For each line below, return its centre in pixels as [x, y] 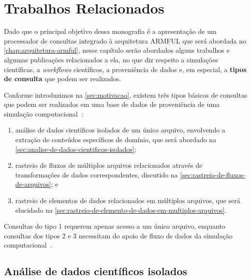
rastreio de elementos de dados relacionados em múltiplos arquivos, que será [128, 200]
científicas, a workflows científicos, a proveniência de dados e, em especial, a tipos [125, 69]
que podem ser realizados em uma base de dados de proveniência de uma [112, 104]
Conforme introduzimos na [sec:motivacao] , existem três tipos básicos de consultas [126, 95]
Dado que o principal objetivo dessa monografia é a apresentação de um [110, 31]
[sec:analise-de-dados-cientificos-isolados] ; [76, 149]
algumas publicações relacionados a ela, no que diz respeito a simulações [111, 59]
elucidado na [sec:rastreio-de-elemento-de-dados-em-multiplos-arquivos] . [121, 210]
